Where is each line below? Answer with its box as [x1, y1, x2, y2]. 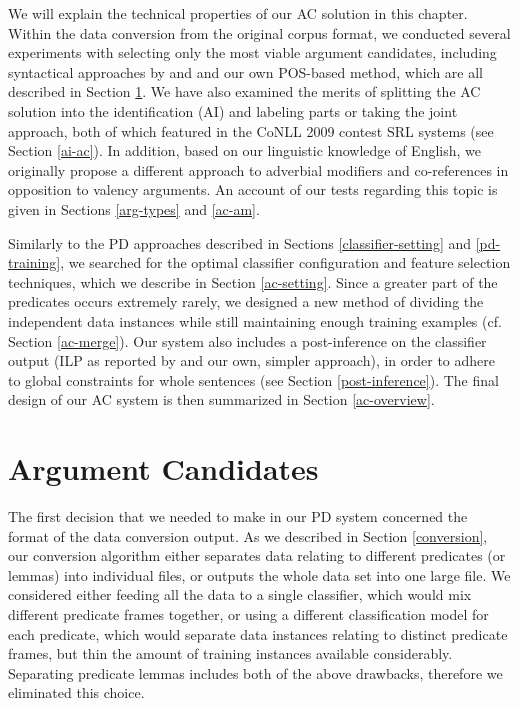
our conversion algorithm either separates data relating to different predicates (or [8, 545, 506, 566]
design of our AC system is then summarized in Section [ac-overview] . [8, 389, 435, 410]
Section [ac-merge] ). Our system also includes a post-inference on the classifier [8, 330, 487, 351]
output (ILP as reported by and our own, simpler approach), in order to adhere [8, 350, 496, 371]
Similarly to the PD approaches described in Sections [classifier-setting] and [8, 232, 472, 253]
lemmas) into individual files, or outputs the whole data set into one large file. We [8, 564, 511, 585]
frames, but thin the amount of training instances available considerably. [8, 643, 453, 664]
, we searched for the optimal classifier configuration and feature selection [60, 252, 511, 273]
